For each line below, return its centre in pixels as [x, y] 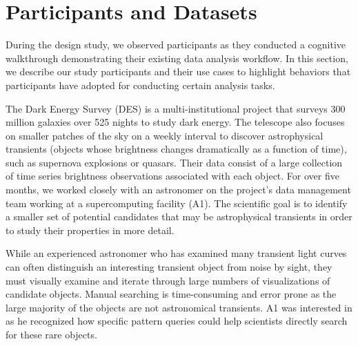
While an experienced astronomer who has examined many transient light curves [176, 253]
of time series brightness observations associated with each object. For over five [172, 176]
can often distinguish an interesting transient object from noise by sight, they [169, 267]
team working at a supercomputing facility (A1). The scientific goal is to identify [177, 203]
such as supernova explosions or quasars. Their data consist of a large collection [174, 162]
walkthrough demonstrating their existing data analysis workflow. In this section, [177, 58]
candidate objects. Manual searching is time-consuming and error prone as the [171, 294]
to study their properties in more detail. [90, 230]
